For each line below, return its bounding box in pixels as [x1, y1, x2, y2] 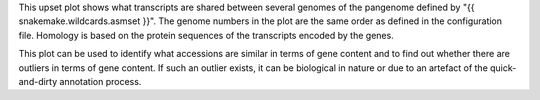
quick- [490, 61, 517, 74]
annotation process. [59, 75, 142, 87]
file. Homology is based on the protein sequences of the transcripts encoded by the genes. [18, 29, 394, 41]
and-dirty [18, 75, 58, 87]
